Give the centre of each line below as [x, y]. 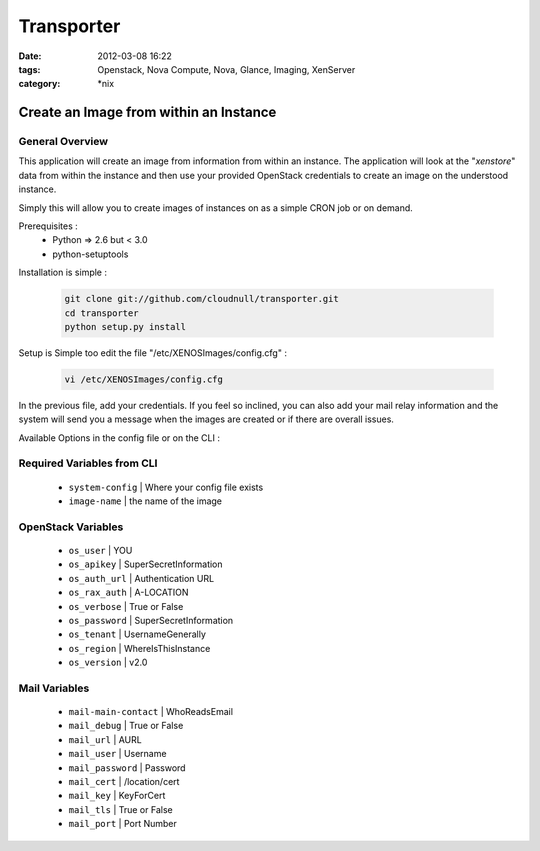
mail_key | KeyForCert [117, 796]
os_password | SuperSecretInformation [151, 620]
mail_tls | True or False [121, 809]
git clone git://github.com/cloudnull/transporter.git [201, 299]
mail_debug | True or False [126, 726]
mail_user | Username [117, 754]
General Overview [63, 142]
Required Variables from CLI [88, 463]
